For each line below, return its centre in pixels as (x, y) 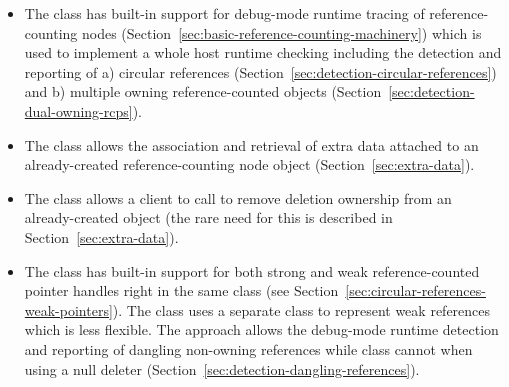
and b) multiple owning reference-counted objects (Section (203, 91)
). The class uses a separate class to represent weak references (301, 309)
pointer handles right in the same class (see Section (181, 290)
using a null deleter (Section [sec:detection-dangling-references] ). (222, 368)
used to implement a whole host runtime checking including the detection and (263, 52)
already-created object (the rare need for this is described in (208, 217)
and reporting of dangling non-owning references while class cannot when (248, 348)
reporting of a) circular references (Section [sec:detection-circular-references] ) (260, 71)
